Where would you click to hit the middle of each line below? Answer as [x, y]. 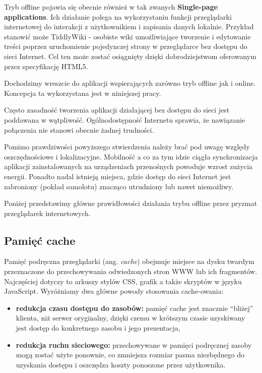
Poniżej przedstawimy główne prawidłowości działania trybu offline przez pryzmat [130, 203]
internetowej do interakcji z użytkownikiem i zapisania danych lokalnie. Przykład [129, 26]
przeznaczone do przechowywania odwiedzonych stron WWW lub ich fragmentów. [131, 271]
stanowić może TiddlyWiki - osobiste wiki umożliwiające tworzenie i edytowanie [127, 36]
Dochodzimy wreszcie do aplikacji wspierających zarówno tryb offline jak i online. [130, 83]
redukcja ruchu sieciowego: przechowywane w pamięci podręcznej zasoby [134, 344]
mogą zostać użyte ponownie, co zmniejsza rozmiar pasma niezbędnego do [130, 355]
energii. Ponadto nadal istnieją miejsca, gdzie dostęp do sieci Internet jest [118, 176]
